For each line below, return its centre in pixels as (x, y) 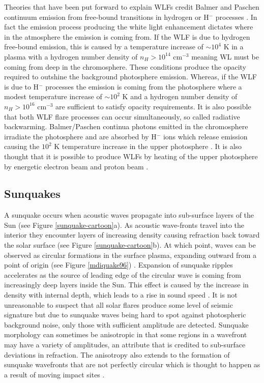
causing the (22, 146)
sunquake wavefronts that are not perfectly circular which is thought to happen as (132, 364)
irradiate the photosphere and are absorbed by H (80, 136)
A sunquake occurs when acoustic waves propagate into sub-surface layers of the (129, 215)
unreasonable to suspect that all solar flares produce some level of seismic (119, 304)
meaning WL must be (225, 56)
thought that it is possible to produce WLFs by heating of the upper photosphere (131, 156)
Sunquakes (32, 194)
